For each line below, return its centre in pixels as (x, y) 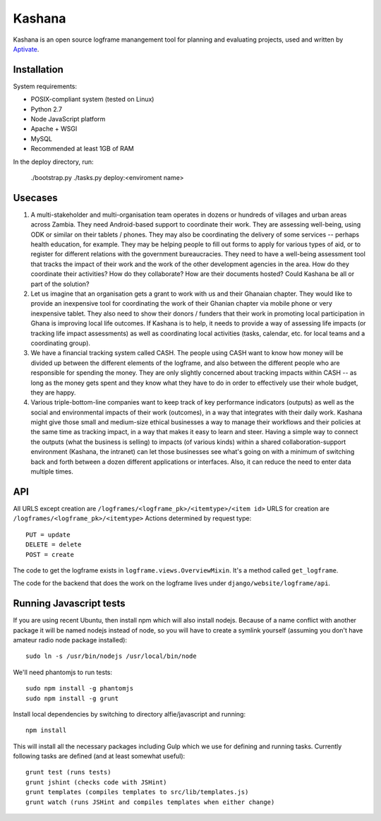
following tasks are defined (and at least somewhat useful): (99, 756)
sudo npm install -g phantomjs (80, 689)
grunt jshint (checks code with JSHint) (96, 782)
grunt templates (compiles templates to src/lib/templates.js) (137, 792)
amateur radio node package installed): (70, 640)
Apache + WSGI (54, 129)
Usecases (35, 198)
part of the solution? (60, 284)
